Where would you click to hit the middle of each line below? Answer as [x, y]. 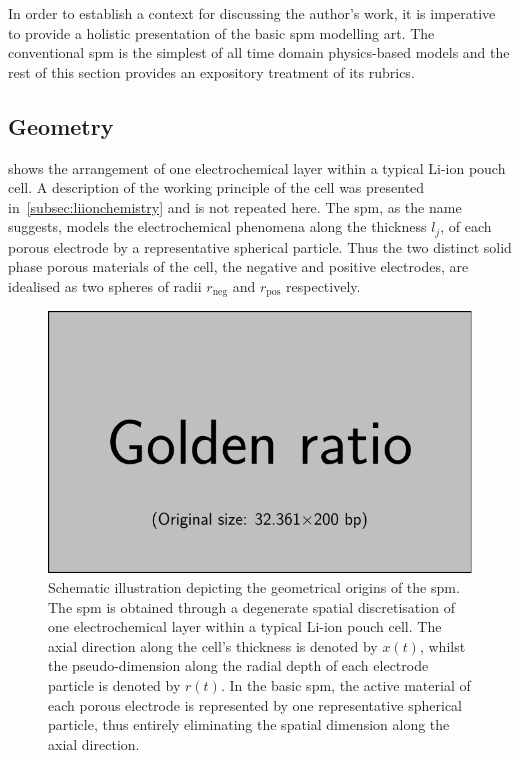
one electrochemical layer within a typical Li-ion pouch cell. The [245, 626]
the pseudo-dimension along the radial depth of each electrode [238, 665]
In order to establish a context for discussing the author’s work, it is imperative [252, 13]
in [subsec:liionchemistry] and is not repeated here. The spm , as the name [235, 206]
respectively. [323, 286]
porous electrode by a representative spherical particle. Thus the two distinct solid [260, 246]
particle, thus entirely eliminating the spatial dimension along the [249, 724]
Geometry [61, 125]
